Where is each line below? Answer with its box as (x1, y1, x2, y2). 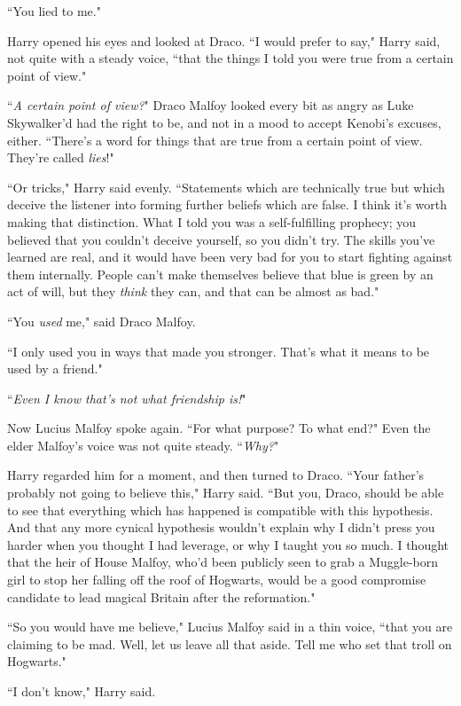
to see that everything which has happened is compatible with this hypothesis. (7, 500, 434, 519)
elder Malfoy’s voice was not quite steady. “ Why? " (7, 435, 279, 454)
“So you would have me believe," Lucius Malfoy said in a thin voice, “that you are (7, 617, 453, 636)
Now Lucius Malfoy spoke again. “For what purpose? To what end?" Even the (7, 419, 431, 437)
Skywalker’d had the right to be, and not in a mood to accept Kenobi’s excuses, (7, 113, 441, 131)
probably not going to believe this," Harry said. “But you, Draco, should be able (7, 483, 444, 502)
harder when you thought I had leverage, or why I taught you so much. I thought (7, 535, 449, 553)
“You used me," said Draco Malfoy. (7, 311, 196, 330)
